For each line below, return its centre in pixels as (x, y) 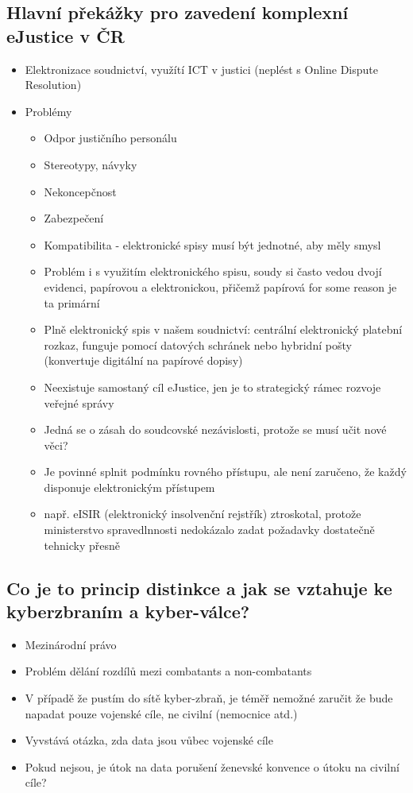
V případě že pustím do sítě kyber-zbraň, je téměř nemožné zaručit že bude (209, 698)
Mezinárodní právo (71, 644)
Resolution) (53, 85)
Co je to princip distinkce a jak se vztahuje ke (199, 588)
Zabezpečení (74, 218)
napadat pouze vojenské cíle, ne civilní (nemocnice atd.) (161, 713)
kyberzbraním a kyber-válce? (128, 611)
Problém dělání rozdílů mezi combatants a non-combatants (168, 671)
